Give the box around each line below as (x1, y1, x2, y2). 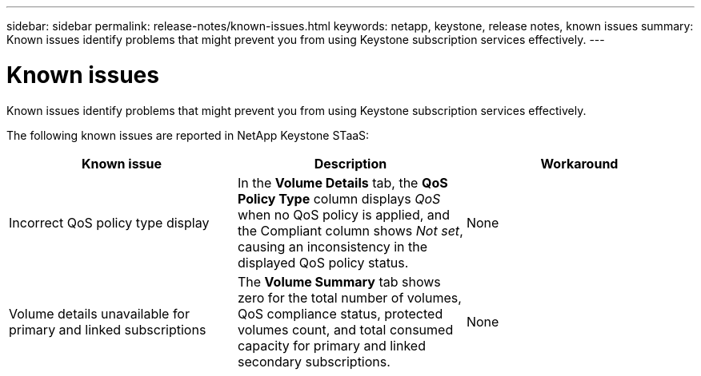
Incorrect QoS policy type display (9, 214, 210, 231)
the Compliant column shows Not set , (237, 222, 463, 239)
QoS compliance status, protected (237, 305, 443, 322)
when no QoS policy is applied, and (237, 206, 451, 223)
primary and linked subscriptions (9, 321, 206, 338)
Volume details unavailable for (9, 305, 190, 322)
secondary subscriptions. (237, 353, 391, 370)
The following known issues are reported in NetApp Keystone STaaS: (6, 128, 370, 142)
